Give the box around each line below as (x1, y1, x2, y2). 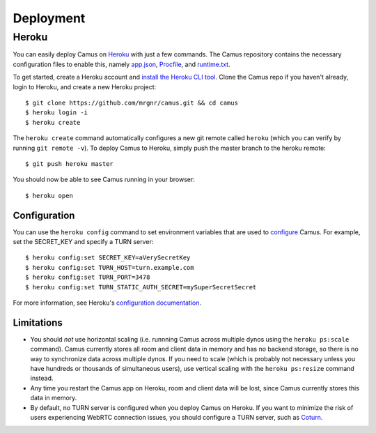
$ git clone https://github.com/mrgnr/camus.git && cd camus (25, 98, 238, 107)
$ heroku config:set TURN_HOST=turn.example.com (25, 264, 194, 271)
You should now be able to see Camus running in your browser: (13, 175, 195, 184)
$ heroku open (25, 192, 73, 199)
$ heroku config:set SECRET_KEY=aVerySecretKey (25, 254, 191, 261)
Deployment (13, 10, 86, 26)
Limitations (13, 317, 63, 328)
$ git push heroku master (25, 160, 114, 167)
